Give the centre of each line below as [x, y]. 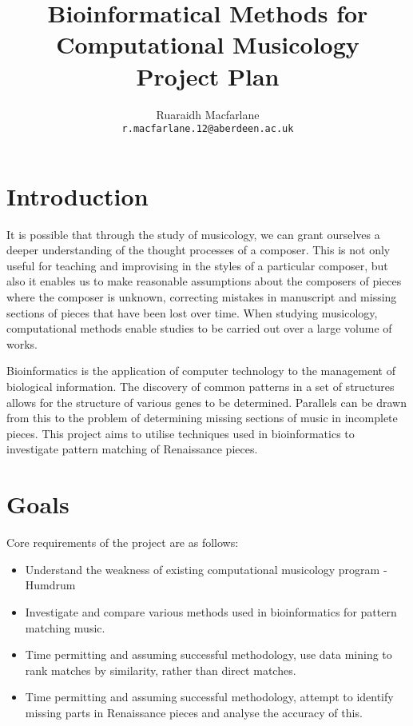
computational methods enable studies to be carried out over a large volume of [199, 328]
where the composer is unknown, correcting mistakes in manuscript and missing [202, 297]
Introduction [77, 195]
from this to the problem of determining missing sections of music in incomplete [202, 418]
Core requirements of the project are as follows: [123, 543]
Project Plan [208, 76]
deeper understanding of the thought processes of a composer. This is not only [199, 250]
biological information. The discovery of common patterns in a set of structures [201, 387]
